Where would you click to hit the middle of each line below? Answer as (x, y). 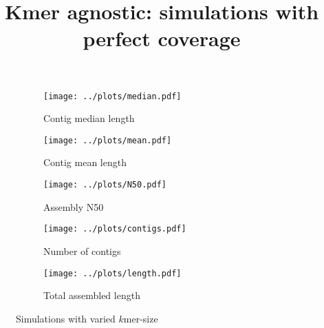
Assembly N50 (74, 206)
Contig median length (89, 118)
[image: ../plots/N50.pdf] (105, 185)
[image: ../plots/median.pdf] (112, 96)
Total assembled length (92, 295)
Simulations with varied (66, 318)
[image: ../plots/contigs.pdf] (115, 229)
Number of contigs (82, 250)
